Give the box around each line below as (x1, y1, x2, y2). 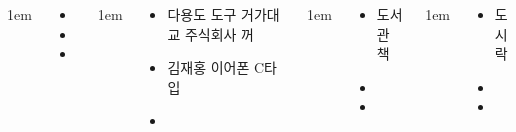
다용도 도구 (167, 4, 237, 24)
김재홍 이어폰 (167, 57, 250, 78)
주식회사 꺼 (184, 23, 254, 44)
